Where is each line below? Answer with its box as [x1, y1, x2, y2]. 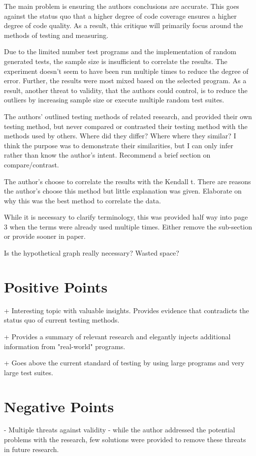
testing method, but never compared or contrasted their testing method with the [4, 121, 248, 131]
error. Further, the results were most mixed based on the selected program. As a [4, 75, 247, 86]
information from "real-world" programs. [4, 341, 126, 351]
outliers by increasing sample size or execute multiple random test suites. [4, 95, 224, 105]
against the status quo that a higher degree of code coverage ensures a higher [4, 10, 237, 21]
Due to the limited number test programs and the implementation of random [4, 46, 236, 57]
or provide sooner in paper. [4, 231, 86, 241]
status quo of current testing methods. [4, 315, 120, 325]
